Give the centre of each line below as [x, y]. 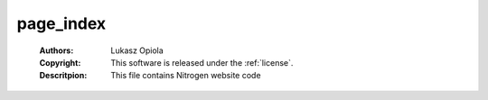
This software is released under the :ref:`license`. [202, 62]
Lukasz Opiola [137, 50]
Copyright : [60, 62]
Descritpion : [63, 76]
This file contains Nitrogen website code [186, 76]
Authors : [56, 50]
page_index [61, 23]
